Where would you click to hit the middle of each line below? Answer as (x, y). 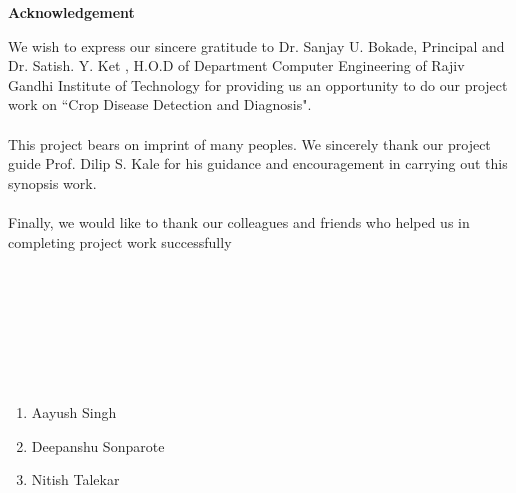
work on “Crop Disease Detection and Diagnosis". (160, 104)
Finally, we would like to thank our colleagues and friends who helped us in (239, 221)
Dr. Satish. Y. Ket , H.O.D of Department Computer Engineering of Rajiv (236, 65)
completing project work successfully (120, 241)
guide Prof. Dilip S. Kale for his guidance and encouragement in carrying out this (258, 163)
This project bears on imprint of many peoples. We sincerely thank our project (249, 143)
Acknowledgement (71, 12)
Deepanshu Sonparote (98, 445)
